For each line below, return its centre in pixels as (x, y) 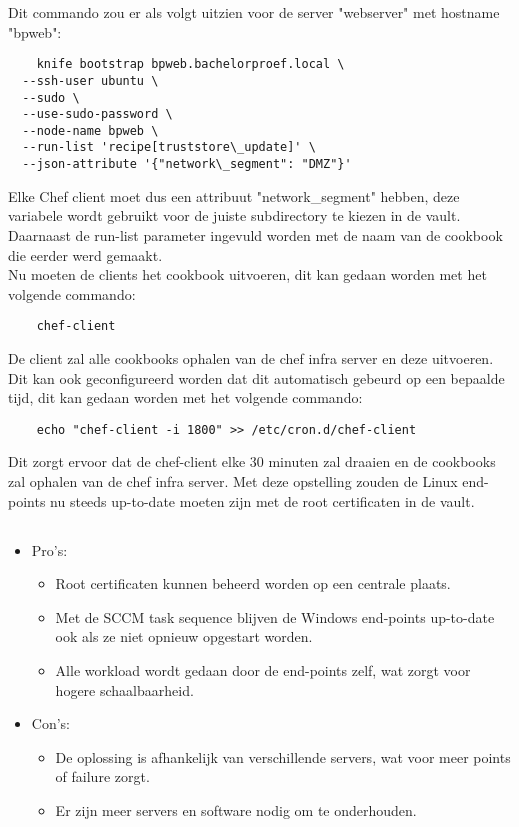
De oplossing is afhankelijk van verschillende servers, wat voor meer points (283, 756)
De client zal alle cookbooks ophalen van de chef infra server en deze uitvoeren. (251, 358)
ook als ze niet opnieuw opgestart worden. (184, 636)
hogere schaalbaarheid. (124, 689)
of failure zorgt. (102, 776)
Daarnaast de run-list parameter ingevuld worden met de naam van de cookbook (255, 234)
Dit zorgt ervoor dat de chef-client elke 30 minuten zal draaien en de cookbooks (252, 461)
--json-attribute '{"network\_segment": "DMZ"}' (187, 164)
